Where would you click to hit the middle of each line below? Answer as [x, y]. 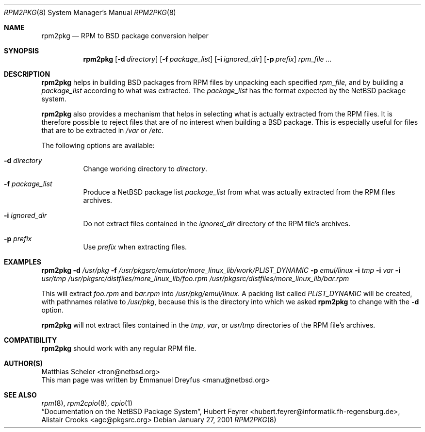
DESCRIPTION [27, 74]
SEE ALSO [20, 395]
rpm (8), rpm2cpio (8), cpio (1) [87, 403]
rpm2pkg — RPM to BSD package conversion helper [125, 36]
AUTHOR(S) [23, 363]
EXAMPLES [23, 262]
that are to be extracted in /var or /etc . [102, 130]
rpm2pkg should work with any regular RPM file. [119, 348]
